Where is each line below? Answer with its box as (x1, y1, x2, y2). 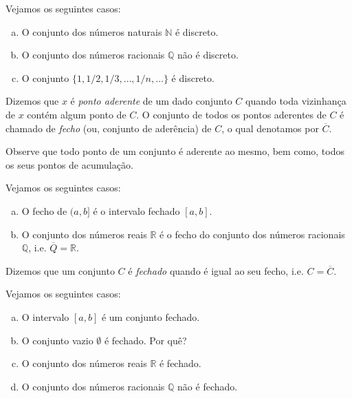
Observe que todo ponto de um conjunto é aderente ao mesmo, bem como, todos (5, 144, 344, 158)
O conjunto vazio (21, 333, 93, 347)
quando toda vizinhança (245, 94, 346, 108)
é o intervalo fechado (93, 203, 180, 218)
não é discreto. (177, 48, 239, 62)
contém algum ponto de (27, 107, 126, 121)
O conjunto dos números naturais (21, 24, 162, 39)
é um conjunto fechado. (101, 309, 200, 324)
